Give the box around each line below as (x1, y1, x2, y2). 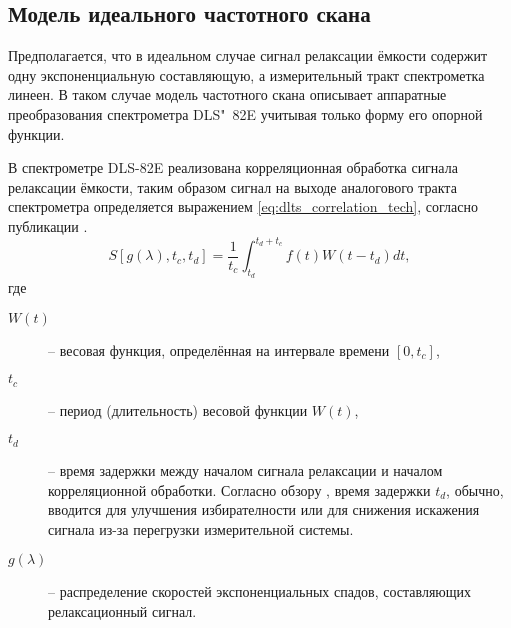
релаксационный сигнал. (48, 600, 197, 621)
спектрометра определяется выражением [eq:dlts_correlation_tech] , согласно (8, 196, 478, 217)
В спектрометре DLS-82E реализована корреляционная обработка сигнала (8, 157, 458, 178)
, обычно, (446, 479, 504, 500)
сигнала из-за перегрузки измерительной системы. (48, 518, 354, 539)
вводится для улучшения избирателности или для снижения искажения (48, 499, 480, 520)
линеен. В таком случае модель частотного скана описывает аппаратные (8, 84, 447, 105)
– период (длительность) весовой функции (48, 399, 308, 420)
